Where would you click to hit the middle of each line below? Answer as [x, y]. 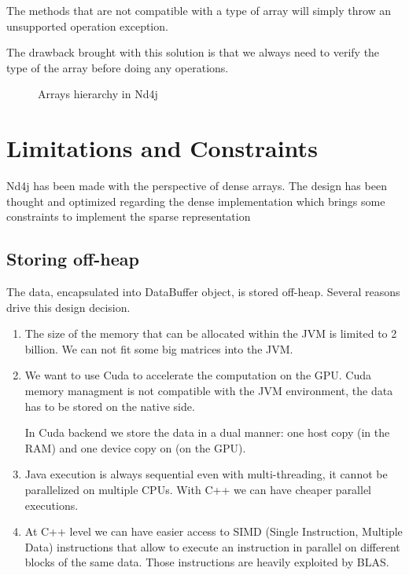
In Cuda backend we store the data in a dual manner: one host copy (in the [207, 432]
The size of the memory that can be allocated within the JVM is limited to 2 [211, 333]
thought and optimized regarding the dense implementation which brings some [196, 201]
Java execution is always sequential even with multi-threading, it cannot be [206, 474]
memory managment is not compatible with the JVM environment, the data [209, 391]
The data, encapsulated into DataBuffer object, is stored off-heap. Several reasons [203, 292]
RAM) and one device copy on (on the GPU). [135, 447]
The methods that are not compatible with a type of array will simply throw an [199, 10]
